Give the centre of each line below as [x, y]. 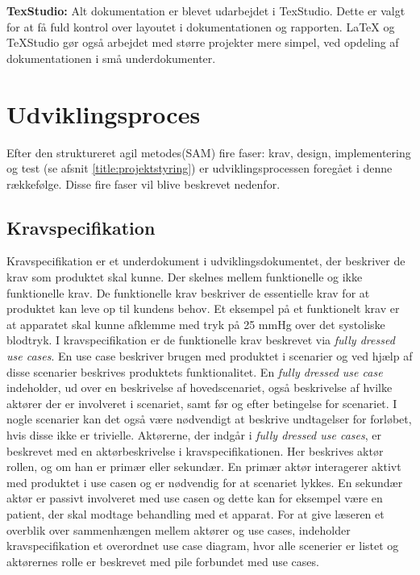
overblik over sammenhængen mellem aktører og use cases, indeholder [179, 529]
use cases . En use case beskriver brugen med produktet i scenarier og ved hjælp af [210, 356]
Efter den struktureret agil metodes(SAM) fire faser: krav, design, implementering [209, 152]
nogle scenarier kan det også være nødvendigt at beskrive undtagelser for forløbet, [209, 419]
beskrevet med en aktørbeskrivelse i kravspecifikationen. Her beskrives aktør [195, 450]
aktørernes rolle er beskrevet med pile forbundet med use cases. [163, 561]
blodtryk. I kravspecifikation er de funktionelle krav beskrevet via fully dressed [201, 340]
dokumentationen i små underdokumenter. [111, 58]
